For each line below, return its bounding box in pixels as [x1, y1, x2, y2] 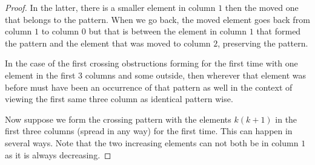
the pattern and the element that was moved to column [5, 36, 211, 49]
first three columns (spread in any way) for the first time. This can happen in [5, 125, 293, 137]
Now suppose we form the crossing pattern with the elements [5, 112, 231, 125]
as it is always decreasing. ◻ [5, 148, 111, 161]
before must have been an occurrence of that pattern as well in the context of [5, 80, 293, 93]
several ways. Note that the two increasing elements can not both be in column [5, 136, 299, 149]
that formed [256, 25, 301, 37]
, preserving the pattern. [217, 36, 308, 49]
